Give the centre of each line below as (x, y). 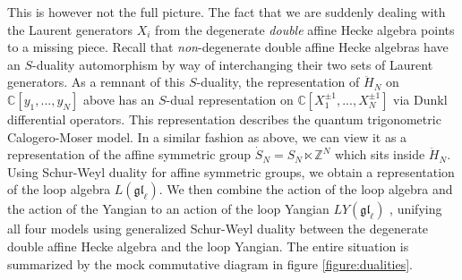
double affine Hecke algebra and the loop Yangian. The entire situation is (208, 246)
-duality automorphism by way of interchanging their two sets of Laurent (233, 64)
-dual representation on (230, 99)
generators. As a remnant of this (96, 82)
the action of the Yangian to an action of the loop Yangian (168, 209)
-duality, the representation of (278, 82)
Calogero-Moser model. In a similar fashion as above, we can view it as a (207, 136)
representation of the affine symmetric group (129, 154)
